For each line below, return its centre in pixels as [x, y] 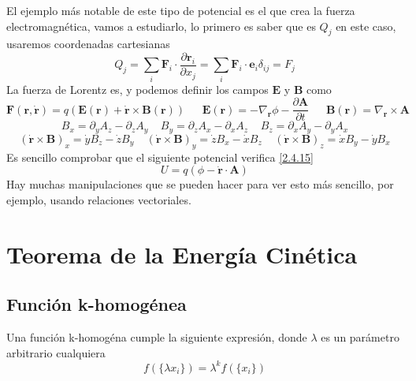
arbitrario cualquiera [56, 352]
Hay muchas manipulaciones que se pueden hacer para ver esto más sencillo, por [200, 184]
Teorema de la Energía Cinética [182, 254]
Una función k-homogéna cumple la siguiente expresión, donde [157, 337]
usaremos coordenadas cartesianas [88, 44]
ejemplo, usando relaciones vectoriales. [99, 199]
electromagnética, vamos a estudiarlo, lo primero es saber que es [161, 26]
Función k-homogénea [97, 304]
